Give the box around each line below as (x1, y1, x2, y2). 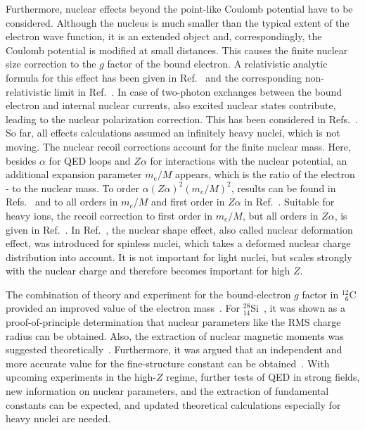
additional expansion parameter (6, 167, 142, 182)
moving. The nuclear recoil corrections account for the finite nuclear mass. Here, (6, 139, 351, 153)
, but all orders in (242, 208, 319, 222)
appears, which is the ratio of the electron (175, 167, 355, 182)
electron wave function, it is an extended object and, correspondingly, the (6, 29, 322, 44)
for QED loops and (49, 153, 131, 167)
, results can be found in (231, 180, 336, 195)
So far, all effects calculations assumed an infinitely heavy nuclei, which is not (6, 125, 340, 140)
